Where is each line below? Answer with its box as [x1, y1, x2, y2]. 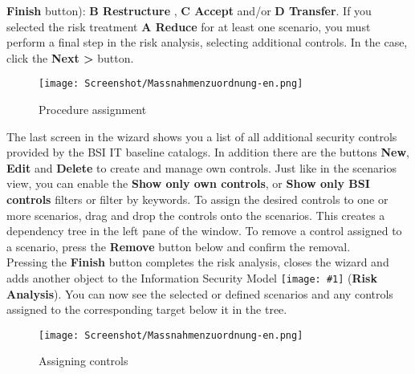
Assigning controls [39, 352, 128, 369]
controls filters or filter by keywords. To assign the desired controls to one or [6, 191, 389, 207]
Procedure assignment [39, 101, 147, 118]
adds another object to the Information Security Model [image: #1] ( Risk [6, 269, 377, 286]
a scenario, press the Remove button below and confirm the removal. [6, 238, 351, 254]
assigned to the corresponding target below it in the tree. [6, 301, 287, 318]
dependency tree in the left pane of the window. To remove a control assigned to [6, 222, 402, 239]
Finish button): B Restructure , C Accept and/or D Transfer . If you [6, 2, 372, 18]
